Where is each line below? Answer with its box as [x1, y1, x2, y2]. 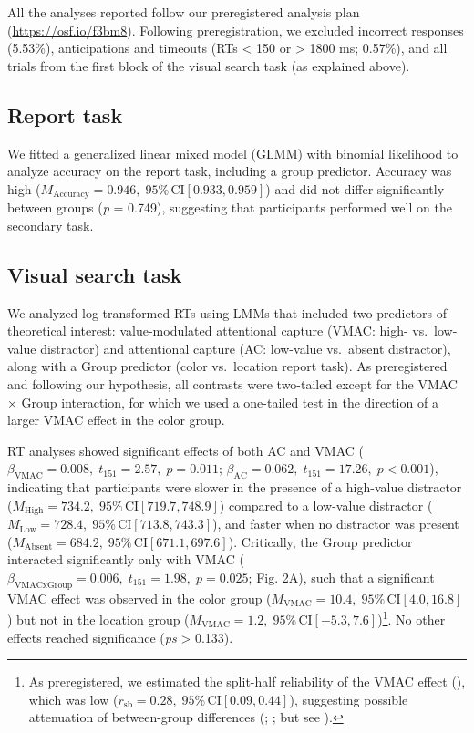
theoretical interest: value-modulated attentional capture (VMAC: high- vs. [7, 321, 428, 340]
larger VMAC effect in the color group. [7, 410, 225, 429]
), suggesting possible [289, 689, 408, 708]
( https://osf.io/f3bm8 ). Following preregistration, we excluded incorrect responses [7, 20, 464, 39]
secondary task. [7, 215, 94, 234]
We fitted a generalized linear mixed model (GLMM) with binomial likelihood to [7, 143, 459, 162]
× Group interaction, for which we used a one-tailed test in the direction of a [7, 392, 438, 411]
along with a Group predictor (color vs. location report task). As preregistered [7, 356, 448, 376]
